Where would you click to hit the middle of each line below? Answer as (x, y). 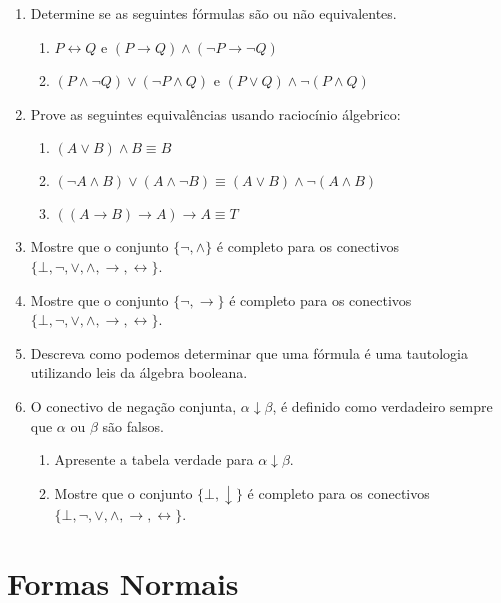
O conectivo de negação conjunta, (133, 405)
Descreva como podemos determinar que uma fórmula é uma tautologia (249, 352)
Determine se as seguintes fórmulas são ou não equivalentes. (213, 13)
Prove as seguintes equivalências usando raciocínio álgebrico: (215, 113)
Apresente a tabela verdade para (154, 459)
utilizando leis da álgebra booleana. (139, 372)
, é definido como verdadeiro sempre (382, 405)
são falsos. (133, 425)
